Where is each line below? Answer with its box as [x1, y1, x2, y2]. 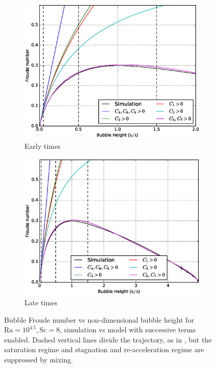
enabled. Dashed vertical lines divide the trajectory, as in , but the [4, 334, 212, 345]
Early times [24, 140, 61, 151]
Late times [24, 297, 58, 307]
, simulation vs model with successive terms [60, 324, 196, 335]
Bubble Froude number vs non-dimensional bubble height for [4, 314, 194, 325]
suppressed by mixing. [4, 354, 73, 364]
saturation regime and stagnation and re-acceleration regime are [4, 344, 204, 355]
